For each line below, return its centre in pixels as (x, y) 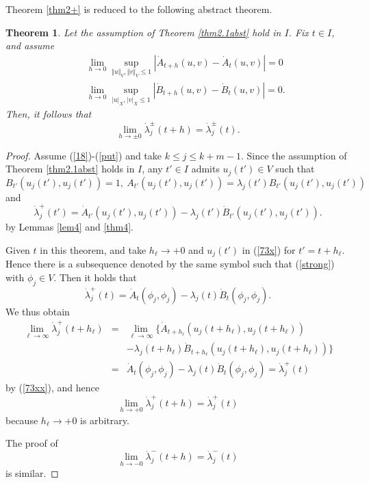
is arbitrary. (105, 420)
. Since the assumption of (294, 155)
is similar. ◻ (32, 472)
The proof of (32, 443)
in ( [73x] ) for (269, 249)
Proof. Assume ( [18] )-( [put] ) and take (84, 155)
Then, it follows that (49, 114)
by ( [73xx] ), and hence (52, 388)
